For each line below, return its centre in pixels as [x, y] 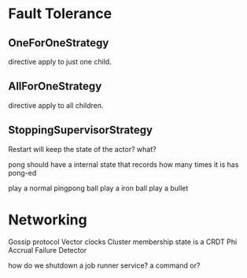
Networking [48, 219]
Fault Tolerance [60, 14]
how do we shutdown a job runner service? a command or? [104, 265]
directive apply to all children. [56, 105]
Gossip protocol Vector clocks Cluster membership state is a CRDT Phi [123, 242]
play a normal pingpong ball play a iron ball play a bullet [98, 188]
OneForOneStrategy [59, 43]
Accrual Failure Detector [48, 250]
